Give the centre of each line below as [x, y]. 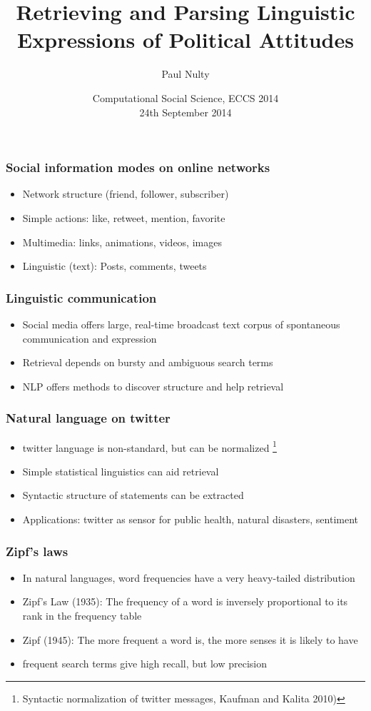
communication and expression [90, 338]
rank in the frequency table [82, 616]
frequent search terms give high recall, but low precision [145, 664]
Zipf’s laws [37, 551]
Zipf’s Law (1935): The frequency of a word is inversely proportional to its [185, 601]
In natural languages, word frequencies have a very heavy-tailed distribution [189, 577]
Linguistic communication [81, 297]
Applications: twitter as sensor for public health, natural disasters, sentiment [190, 519]
